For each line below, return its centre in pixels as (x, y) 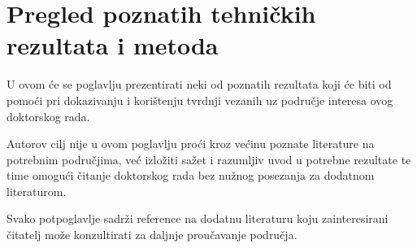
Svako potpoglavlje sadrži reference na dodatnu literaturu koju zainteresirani (198, 218)
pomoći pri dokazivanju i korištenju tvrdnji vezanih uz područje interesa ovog (200, 100)
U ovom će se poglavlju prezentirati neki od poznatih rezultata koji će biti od (199, 84)
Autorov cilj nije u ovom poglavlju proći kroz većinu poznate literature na (191, 144)
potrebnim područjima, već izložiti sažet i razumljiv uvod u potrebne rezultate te (209, 159)
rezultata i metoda (113, 45)
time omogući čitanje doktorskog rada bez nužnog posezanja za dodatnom (191, 175)
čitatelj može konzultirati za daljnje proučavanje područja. (152, 235)
